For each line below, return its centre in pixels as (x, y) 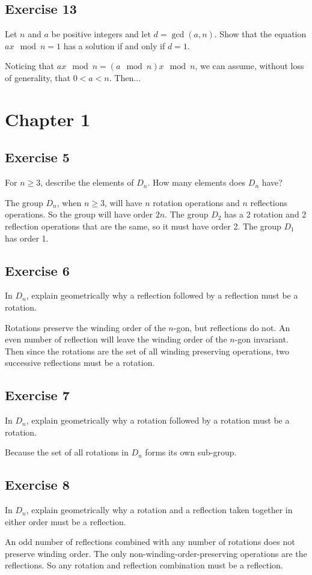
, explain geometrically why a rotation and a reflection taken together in (159, 510)
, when (69, 202)
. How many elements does (197, 182)
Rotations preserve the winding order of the (85, 327)
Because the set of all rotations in (67, 452)
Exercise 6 (37, 270)
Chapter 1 (48, 119)
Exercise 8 (37, 485)
